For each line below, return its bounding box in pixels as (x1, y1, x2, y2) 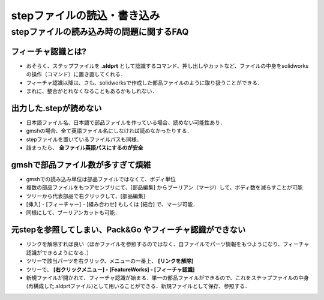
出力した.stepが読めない (11, 103, 102, 113)
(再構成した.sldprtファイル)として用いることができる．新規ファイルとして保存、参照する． (26, 283, 251, 290)
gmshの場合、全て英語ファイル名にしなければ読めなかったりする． (26, 127, 193, 134)
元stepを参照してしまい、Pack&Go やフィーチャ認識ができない (11, 225, 246, 235)
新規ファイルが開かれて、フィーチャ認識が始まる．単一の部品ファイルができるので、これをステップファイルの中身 (26, 274, 309, 281)
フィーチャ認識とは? (11, 46, 87, 56)
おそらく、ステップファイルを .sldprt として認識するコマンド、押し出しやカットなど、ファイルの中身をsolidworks (26, 62, 309, 69)
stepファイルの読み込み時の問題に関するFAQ (11, 26, 189, 37)
